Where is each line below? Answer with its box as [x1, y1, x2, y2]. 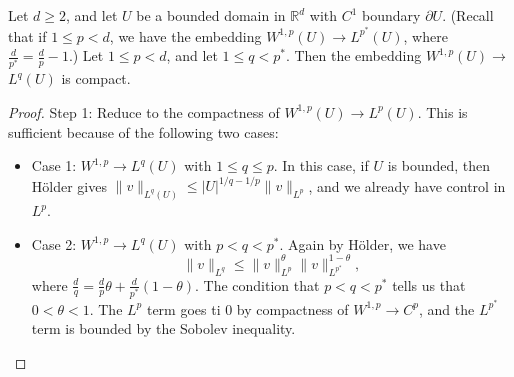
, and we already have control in [308, 175, 506, 196]
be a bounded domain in [136, 5, 286, 25]
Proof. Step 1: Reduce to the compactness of [8, 101, 280, 122]
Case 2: [31, 233, 77, 254]
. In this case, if [273, 155, 369, 176]
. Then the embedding [285, 45, 422, 66]
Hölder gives [31, 175, 107, 196]
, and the [418, 298, 475, 319]
